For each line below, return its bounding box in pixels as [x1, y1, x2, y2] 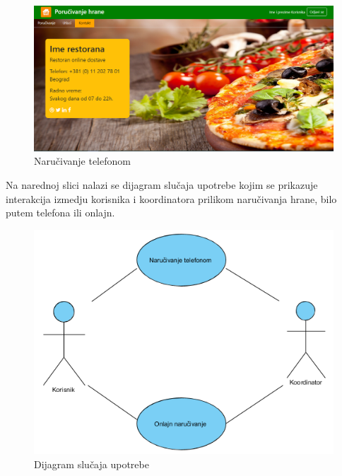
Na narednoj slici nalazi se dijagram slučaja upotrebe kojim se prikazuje [6, 177, 318, 192]
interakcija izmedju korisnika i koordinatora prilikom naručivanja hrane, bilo [6, 191, 337, 206]
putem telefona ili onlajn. [6, 205, 115, 220]
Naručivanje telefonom [34, 153, 131, 168]
